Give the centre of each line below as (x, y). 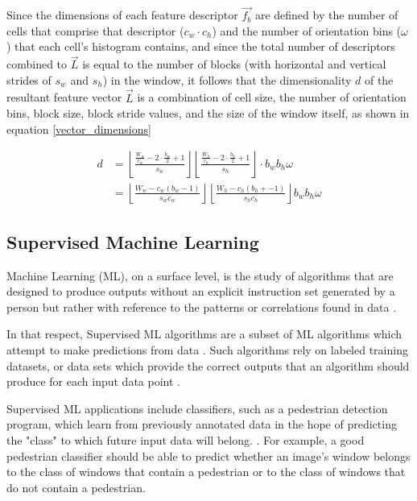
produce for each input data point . (93, 381)
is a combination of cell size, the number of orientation (272, 97)
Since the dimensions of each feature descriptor (122, 15)
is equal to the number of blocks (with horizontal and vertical (234, 64)
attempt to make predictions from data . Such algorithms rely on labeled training (207, 350)
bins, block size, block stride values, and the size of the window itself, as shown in (208, 113)
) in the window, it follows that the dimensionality (227, 79)
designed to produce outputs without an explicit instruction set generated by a (201, 291)
